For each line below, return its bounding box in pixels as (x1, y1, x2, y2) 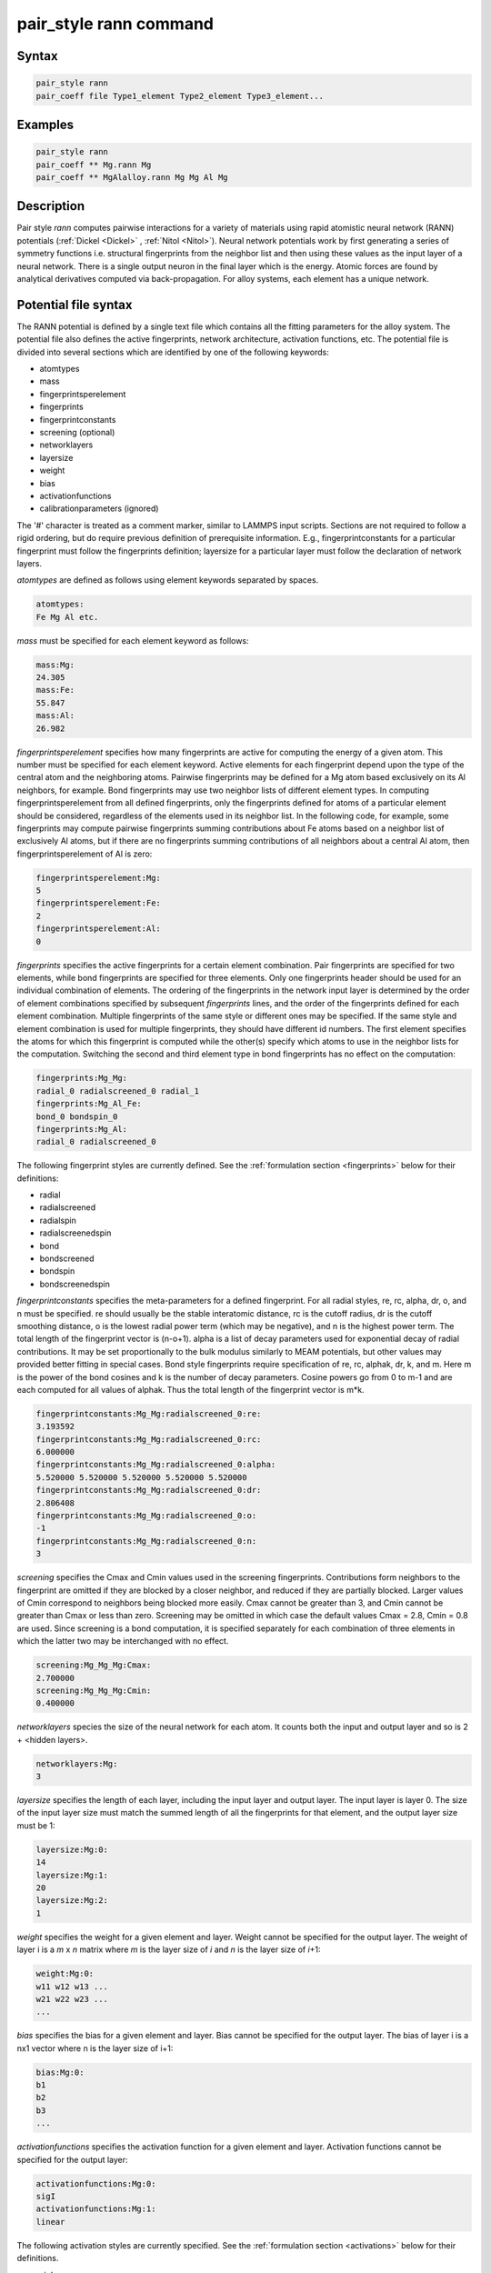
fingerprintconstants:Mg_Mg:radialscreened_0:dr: (35, 1485, 262, 1496)
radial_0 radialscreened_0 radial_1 (35, 1086, 200, 1096)
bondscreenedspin (39, 1278, 111, 1289)
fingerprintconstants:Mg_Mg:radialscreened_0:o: (35, 1510, 257, 1521)
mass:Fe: (35, 685, 75, 696)
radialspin (39, 1215, 76, 1226)
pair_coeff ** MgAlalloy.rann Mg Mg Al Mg (35, 172, 228, 182)
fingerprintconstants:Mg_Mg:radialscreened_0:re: (35, 1408, 262, 1418)
